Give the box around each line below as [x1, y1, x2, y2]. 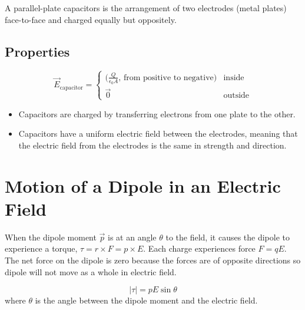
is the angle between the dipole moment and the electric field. [35, 294, 258, 306]
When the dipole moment [5, 230, 97, 243]
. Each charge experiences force [143, 242, 256, 255]
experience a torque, [5, 242, 78, 255]
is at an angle [108, 230, 157, 243]
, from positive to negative [118, 73, 214, 82]
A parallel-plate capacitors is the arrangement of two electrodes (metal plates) [5, 2, 287, 14]
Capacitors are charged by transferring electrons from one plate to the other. [18, 107, 296, 120]
